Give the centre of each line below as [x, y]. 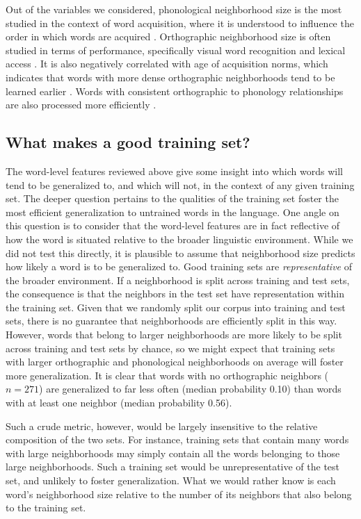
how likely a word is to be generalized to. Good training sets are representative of [179, 266]
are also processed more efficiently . [81, 105]
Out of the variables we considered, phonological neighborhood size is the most [174, 9]
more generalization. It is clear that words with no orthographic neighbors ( [167, 375]
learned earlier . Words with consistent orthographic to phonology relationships [175, 91]
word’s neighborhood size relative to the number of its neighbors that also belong [179, 494]
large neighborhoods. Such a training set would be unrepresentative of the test [173, 467]
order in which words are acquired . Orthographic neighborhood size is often [168, 36]
